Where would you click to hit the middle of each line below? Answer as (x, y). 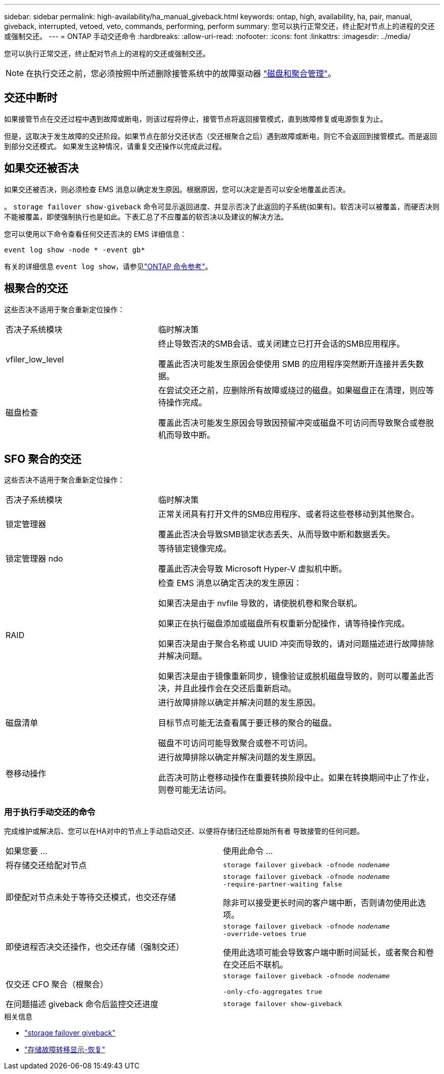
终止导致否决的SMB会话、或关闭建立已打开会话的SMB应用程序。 (281, 343)
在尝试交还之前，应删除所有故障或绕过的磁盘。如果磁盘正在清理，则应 (292, 390)
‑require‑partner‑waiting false (283, 884)
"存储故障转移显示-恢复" (65, 1050)
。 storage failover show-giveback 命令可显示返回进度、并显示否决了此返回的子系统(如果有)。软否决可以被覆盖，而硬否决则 (222, 206)
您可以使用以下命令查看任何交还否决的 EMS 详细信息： (95, 234)
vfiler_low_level (35, 359)
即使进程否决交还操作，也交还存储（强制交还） (95, 947)
